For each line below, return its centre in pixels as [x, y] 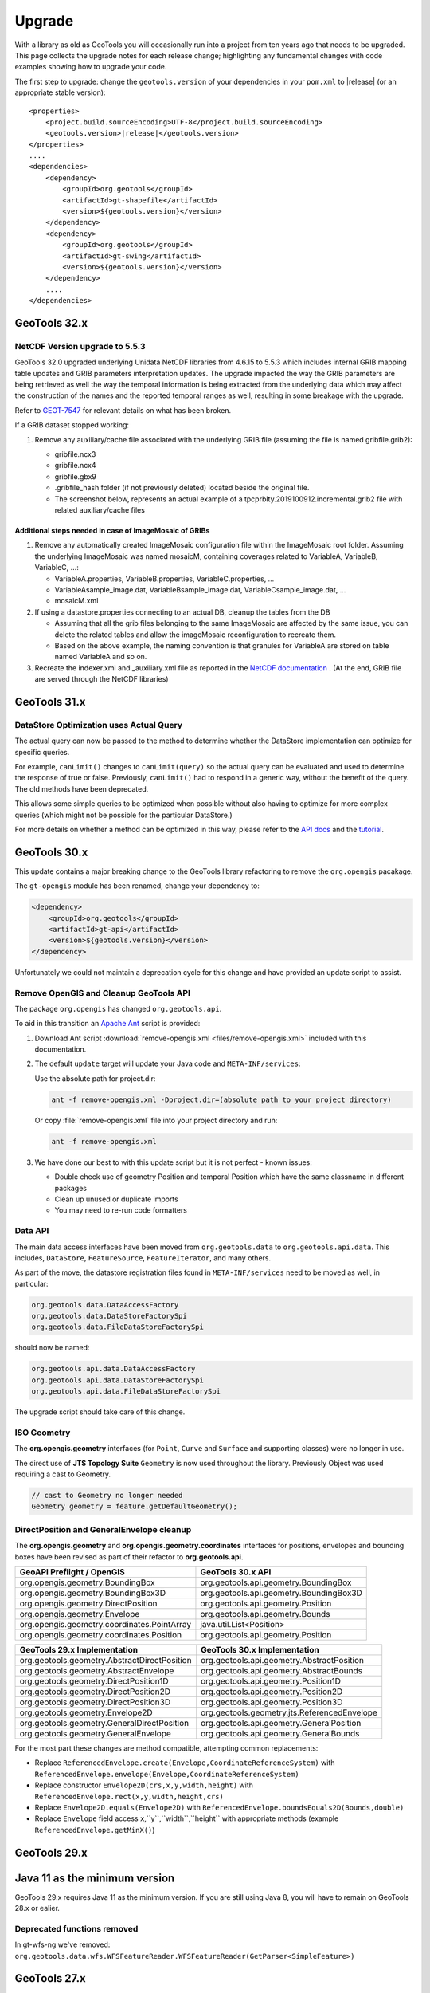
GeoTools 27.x [51, 1978]
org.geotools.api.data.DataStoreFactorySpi [118, 1380]
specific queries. [42, 752]
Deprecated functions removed [76, 1928]
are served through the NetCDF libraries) [102, 679]
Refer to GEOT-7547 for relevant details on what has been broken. [123, 410]
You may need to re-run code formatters [121, 1210]
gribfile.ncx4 [75, 466]
